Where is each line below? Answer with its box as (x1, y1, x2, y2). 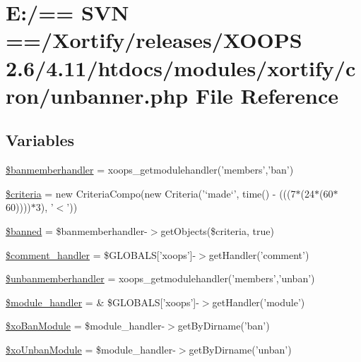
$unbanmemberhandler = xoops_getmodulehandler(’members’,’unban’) (6, 271, 315, 286)
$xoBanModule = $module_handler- (6, 318, 165, 333)
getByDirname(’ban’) (177, 318, 270, 333)
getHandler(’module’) (212, 294, 305, 309)
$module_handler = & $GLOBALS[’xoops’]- (6, 294, 199, 309)
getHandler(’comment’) (208, 247, 309, 262)
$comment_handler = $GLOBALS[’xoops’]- (6, 247, 196, 262)
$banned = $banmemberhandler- (6, 223, 148, 238)
